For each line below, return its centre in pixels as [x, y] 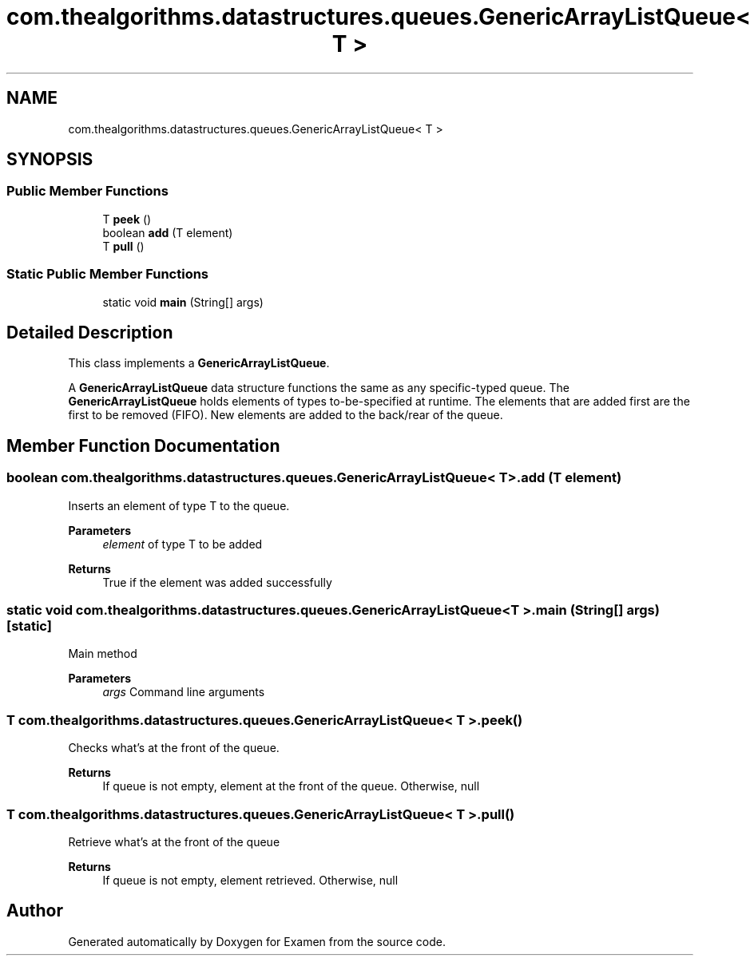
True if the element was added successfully [217, 582]
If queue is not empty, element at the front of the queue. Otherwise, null [291, 786]
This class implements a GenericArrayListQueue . [199, 363]
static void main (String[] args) [183, 302]
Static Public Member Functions [108, 274]
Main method [103, 654]
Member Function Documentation [143, 445]
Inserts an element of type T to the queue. [179, 505]
